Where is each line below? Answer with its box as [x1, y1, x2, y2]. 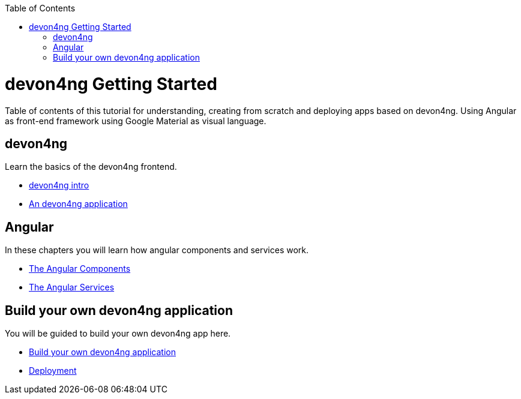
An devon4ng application [29, 199, 128, 209]
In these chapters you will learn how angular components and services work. [5, 245, 309, 256]
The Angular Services [29, 282, 115, 293]
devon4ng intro [29, 180, 89, 191]
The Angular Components [29, 263, 131, 274]
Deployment [29, 365, 77, 376]
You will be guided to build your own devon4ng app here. [5, 328, 231, 339]
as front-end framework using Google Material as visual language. [5, 115, 267, 126]
